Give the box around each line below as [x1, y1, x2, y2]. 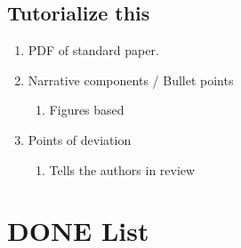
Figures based [49, 100, 125, 119]
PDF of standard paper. [28, 41, 159, 60]
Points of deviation [28, 130, 132, 148]
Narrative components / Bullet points [28, 70, 234, 89]
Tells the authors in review [49, 160, 196, 179]
